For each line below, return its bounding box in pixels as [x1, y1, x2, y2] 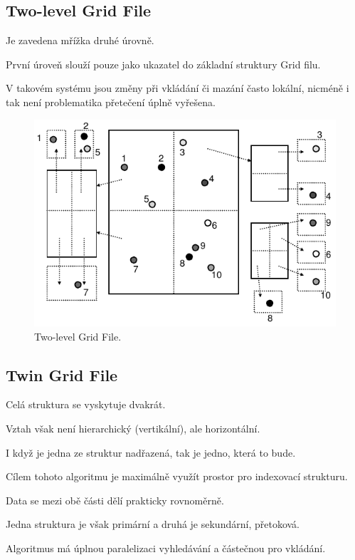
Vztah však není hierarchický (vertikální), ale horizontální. [6, 420, 260, 435]
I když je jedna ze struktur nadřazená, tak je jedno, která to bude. [6, 445, 296, 460]
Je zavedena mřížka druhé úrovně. [6, 33, 154, 48]
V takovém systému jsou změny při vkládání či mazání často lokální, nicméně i [6, 81, 349, 95]
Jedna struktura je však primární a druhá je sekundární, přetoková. [6, 517, 300, 532]
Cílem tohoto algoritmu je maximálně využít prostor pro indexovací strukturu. [6, 469, 348, 484]
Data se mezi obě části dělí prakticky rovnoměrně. [6, 492, 224, 507]
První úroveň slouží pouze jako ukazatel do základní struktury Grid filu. [6, 56, 321, 71]
